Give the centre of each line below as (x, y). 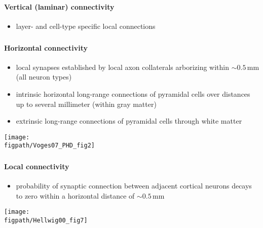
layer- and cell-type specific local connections (86, 26)
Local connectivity (37, 166)
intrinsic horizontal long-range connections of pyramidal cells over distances (133, 94)
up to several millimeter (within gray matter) (86, 104)
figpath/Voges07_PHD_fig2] (49, 146)
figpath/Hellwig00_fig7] (46, 221)
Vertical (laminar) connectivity (59, 6)
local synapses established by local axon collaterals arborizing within (123, 67)
